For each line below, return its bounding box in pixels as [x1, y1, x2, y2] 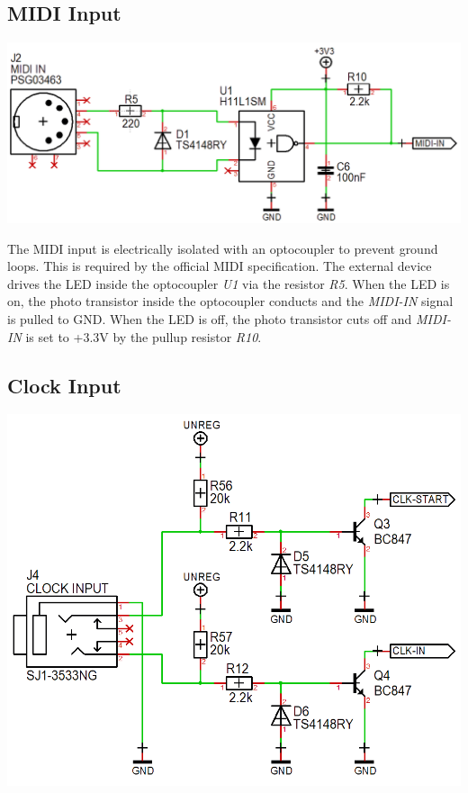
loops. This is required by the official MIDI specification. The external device [7, 257, 432, 275]
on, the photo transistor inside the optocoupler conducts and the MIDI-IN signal [7, 292, 454, 311]
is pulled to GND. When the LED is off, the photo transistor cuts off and [7, 309, 412, 328]
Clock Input [7, 371, 121, 399]
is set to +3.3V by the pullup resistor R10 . [25, 327, 262, 346]
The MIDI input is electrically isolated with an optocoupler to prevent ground [7, 239, 438, 257]
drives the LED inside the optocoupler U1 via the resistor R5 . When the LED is [7, 274, 450, 293]
